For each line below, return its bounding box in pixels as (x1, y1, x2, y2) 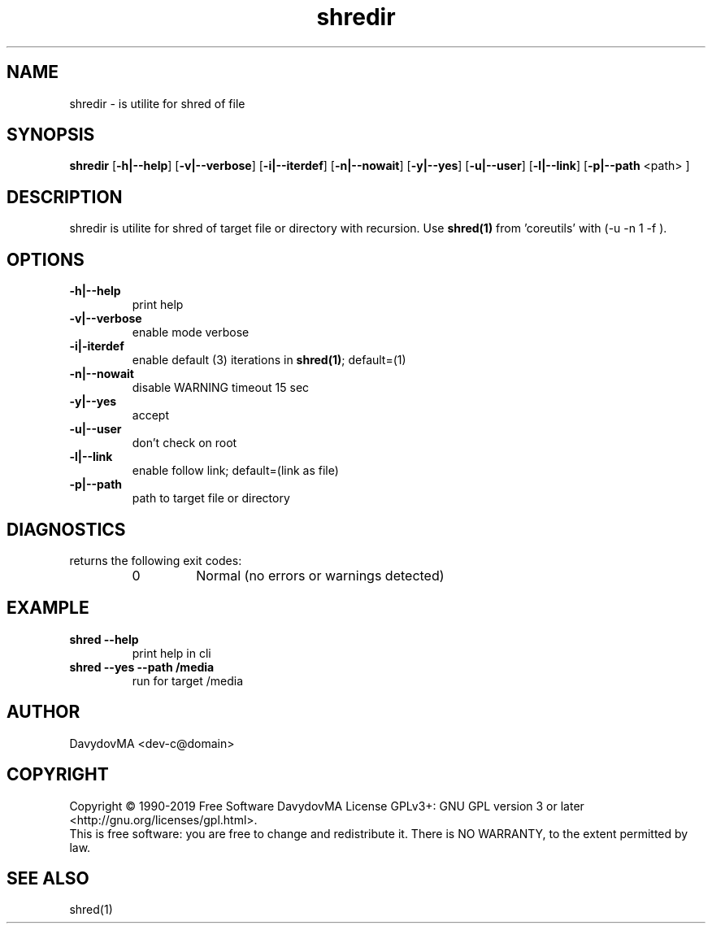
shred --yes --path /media (69, 659, 215, 674)
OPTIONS (7, 249, 85, 270)
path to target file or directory (132, 491, 290, 506)
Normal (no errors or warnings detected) (196, 567, 445, 584)
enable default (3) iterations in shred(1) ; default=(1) (132, 353, 406, 367)
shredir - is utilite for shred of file (69, 96, 245, 111)
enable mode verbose (132, 325, 250, 340)
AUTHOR (7, 702, 80, 723)
